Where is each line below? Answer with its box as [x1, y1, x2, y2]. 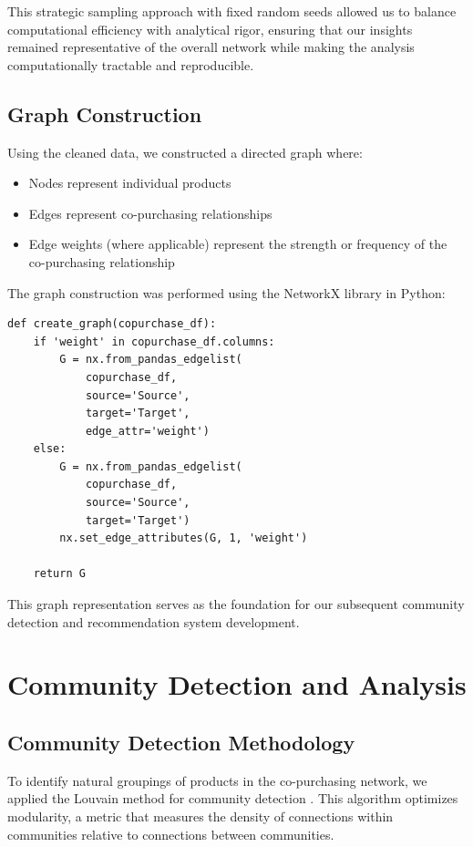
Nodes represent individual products [28, 173, 231, 192]
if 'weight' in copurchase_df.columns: [33, 335, 275, 348]
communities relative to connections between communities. [7, 824, 334, 843]
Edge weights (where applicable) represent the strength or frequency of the [28, 234, 447, 253]
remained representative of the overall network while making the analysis [7, 37, 415, 57]
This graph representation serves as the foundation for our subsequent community [7, 594, 465, 614]
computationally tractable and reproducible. [7, 55, 254, 74]
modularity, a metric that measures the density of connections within [7, 807, 394, 825]
